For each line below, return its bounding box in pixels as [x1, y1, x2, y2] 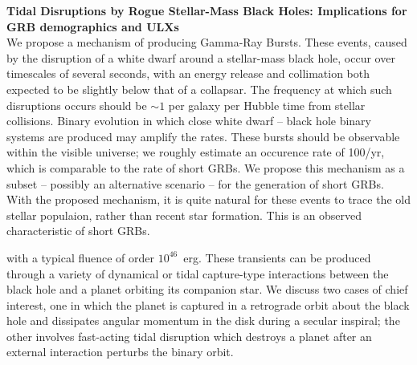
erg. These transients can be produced [183, 249, 371, 266]
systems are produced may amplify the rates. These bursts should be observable [6, 128, 400, 144]
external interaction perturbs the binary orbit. [6, 343, 234, 360]
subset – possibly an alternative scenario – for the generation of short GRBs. [6, 175, 384, 192]
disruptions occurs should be [6, 96, 147, 113]
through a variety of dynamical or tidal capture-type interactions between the [6, 265, 389, 282]
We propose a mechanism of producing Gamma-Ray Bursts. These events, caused [6, 34, 407, 51]
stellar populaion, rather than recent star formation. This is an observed [6, 206, 362, 223]
